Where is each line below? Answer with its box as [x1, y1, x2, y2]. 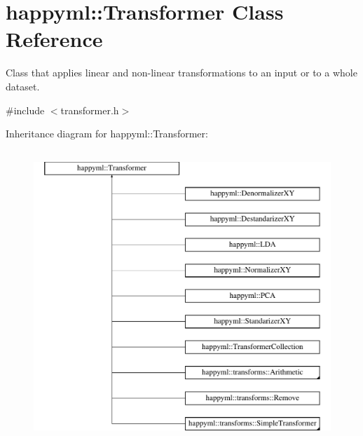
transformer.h [60, 102, 119, 117]
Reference [6, 25, 103, 53]
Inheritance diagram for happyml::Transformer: [6, 126, 208, 141]
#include [6, 102, 45, 117]
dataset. [6, 79, 40, 93]
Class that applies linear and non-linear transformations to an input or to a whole [6, 65, 357, 80]
